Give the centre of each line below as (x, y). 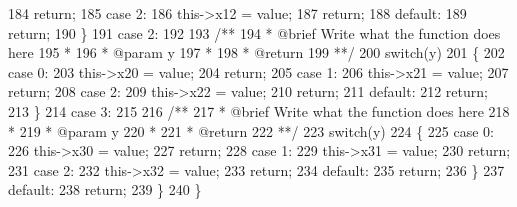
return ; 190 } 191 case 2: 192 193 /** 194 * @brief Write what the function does (254, 32)
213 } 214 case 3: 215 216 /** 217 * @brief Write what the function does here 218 (259, 110)
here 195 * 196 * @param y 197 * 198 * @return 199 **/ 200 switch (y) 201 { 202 (256, 52)
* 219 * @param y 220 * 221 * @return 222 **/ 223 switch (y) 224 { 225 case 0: (251, 130)
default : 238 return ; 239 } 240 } (105, 189)
